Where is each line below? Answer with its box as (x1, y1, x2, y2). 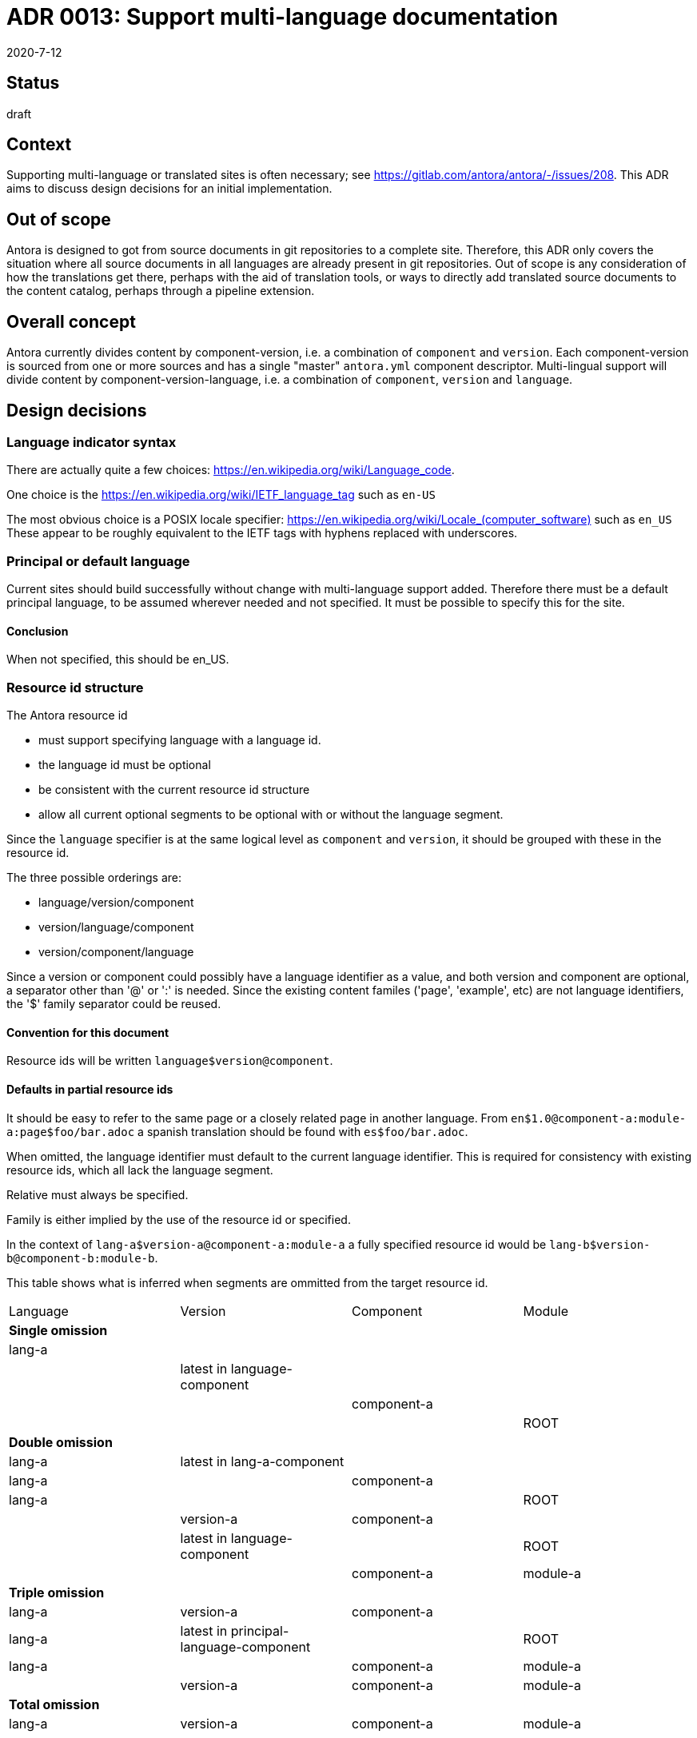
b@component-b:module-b (6, 1251, 155, 1265)
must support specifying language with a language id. (38, 733, 321, 747)
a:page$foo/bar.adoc (6, 1125, 135, 1138)
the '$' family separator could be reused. (6, 997, 221, 1011)
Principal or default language (6, 552, 190, 569)
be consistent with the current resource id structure (38, 783, 310, 797)
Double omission (9, 1433, 113, 1450)
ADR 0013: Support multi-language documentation (6, 3, 559, 30)
